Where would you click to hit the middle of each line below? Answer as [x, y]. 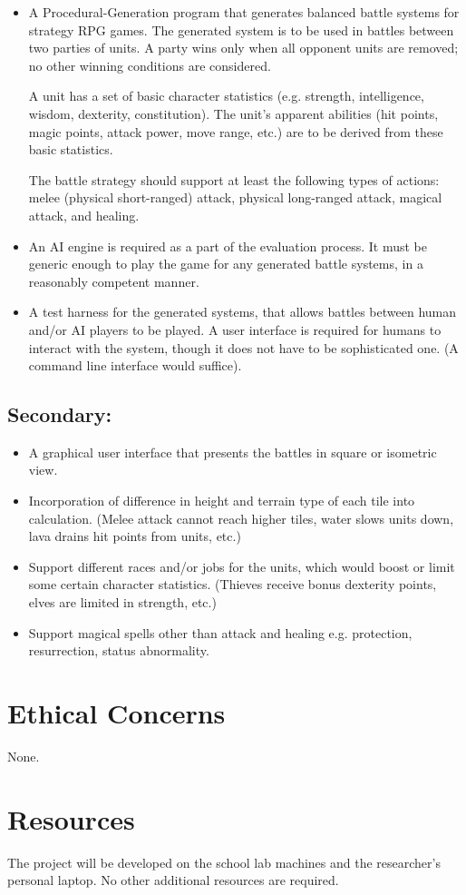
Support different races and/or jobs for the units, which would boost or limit [242, 566]
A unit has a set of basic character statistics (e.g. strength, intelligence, [226, 96]
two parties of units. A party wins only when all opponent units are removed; [243, 48]
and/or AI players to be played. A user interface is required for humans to [235, 329]
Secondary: [60, 414]
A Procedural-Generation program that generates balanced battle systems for [244, 12]
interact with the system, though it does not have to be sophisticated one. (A [243, 347]
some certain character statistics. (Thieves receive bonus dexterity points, [233, 584]
